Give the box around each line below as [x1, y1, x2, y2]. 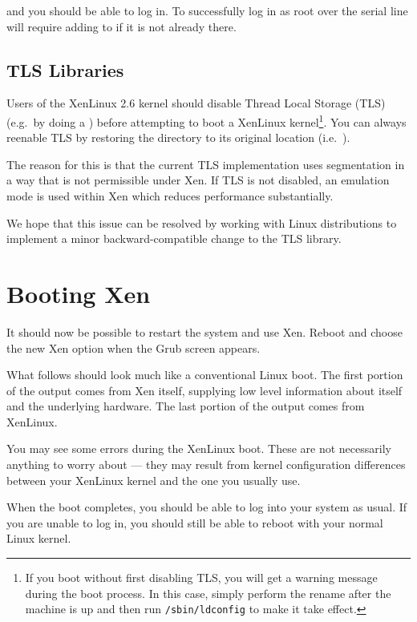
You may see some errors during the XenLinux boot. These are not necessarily [6, 440, 391, 457]
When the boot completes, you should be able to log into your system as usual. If [6, 499, 407, 515]
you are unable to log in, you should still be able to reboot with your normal [6, 514, 383, 531]
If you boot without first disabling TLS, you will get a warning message [25, 569, 378, 586]
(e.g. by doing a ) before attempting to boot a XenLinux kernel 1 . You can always [6, 111, 407, 130]
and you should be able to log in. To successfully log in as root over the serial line [6, 2, 408, 18]
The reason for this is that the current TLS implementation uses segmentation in [6, 155, 405, 172]
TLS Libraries [6, 57, 124, 82]
